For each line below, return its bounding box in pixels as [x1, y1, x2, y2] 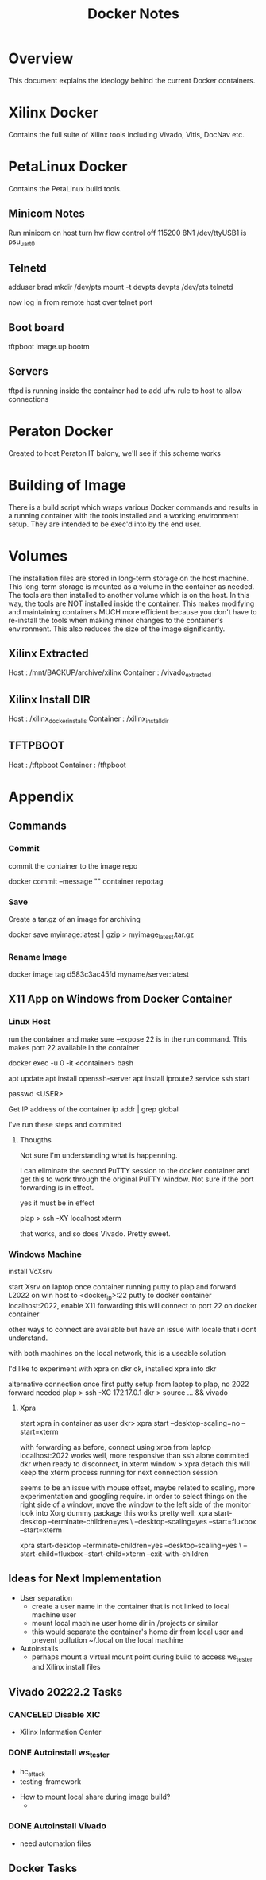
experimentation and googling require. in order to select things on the [19, 1491, 248, 1501]
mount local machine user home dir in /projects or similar [31, 1618, 218, 1628]
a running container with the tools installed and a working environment [8, 510, 239, 520]
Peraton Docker [8, 422, 114, 441]
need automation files [19, 1839, 91, 1848]
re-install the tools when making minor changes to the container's [8, 615, 224, 625]
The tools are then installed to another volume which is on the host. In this [8, 590, 250, 599]
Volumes [8, 547, 68, 564]
